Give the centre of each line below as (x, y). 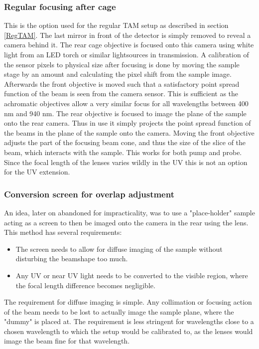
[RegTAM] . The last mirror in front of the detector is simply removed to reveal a (128, 35)
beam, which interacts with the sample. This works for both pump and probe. (123, 152)
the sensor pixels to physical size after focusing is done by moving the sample (122, 64)
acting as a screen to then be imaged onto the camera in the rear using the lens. (126, 222)
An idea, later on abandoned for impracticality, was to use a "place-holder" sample (129, 212)
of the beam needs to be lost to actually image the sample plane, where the (119, 311)
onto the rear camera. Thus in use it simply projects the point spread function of (128, 123)
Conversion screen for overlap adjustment (89, 194)
